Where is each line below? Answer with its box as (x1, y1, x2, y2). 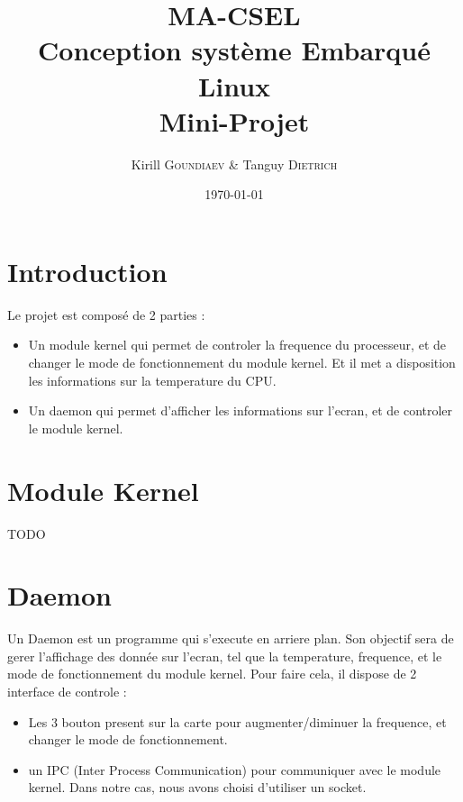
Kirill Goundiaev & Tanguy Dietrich (131, 154, 338, 173)
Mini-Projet (159, 102, 310, 139)
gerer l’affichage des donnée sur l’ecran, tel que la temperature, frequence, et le (7, 646, 442, 665)
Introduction (7, 252, 168, 289)
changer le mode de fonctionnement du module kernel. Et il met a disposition (28, 353, 456, 371)
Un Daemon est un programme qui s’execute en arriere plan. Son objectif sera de (7, 629, 454, 648)
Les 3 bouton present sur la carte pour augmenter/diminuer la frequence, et (28, 712, 447, 731)
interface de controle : (7, 682, 127, 700)
